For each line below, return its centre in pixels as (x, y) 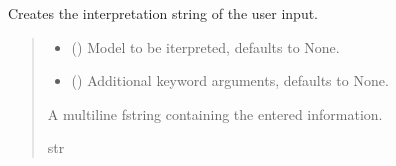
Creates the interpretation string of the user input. (163, 13)
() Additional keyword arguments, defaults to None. (230, 80)
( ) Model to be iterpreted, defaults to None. (205, 46)
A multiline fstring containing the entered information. (215, 113)
